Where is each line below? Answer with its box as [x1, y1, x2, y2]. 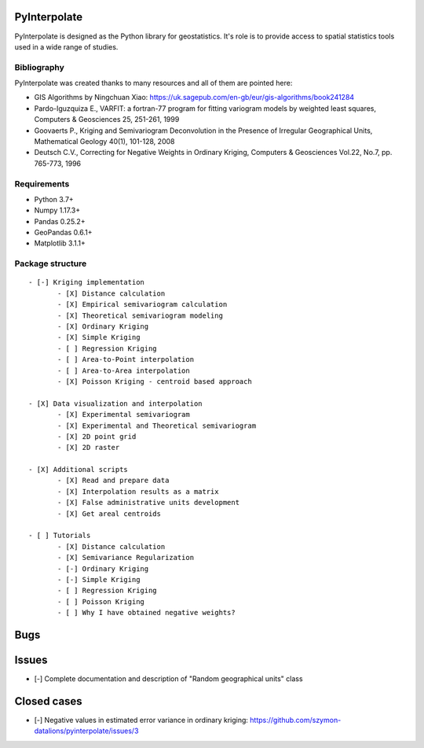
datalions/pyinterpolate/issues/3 [34, 726, 139, 735]
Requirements [14, 178, 70, 189]
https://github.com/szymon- [250, 715, 342, 724]
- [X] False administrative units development [57, 498, 239, 507]
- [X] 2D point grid [57, 432, 137, 440]
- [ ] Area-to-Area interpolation [57, 366, 190, 375]
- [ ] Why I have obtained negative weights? [57, 608, 236, 617]
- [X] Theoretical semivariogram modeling [57, 311, 224, 320]
